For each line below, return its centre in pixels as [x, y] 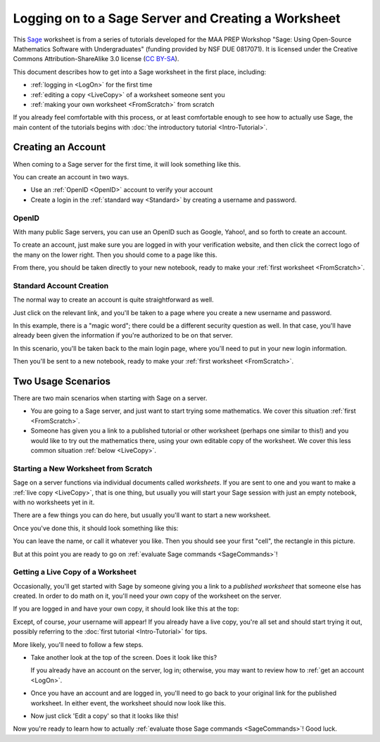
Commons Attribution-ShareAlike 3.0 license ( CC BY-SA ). [96, 59]
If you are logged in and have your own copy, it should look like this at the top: [126, 609]
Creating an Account [59, 147]
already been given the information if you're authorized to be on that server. [123, 335]
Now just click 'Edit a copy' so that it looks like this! [104, 716]
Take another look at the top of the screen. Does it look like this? [124, 657]
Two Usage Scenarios [62, 381]
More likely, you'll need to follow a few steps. [78, 644]
